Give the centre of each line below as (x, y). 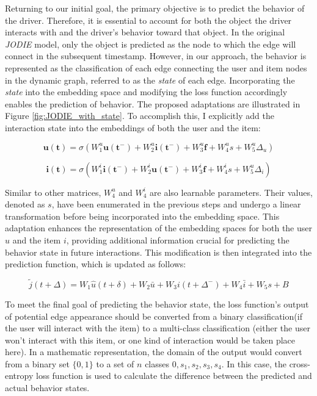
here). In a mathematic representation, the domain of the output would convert (154, 352)
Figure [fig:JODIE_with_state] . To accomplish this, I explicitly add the (140, 116)
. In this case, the (254, 363)
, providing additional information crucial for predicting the (178, 239)
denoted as (25, 204)
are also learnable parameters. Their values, (231, 192)
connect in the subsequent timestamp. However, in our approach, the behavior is (156, 56)
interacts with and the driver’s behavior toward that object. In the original (145, 32)
